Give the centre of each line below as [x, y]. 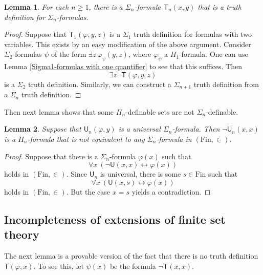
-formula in [174, 139]
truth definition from [226, 84]
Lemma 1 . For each [37, 7]
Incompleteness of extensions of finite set [115, 219]
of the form [69, 54]
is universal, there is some [140, 174]
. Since [77, 174]
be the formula [133, 266]
